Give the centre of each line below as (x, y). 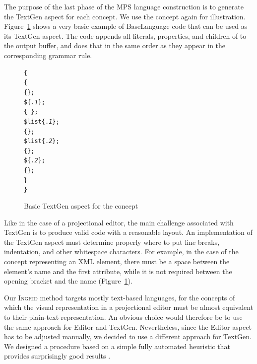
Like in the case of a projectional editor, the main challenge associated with (119, 222)
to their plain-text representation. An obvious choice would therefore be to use (123, 317)
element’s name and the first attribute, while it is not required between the (118, 271)
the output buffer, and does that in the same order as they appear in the (115, 45)
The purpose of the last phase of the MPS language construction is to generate (124, 6)
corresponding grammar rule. (48, 55)
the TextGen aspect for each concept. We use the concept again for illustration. (125, 16)
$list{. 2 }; (42, 141)
